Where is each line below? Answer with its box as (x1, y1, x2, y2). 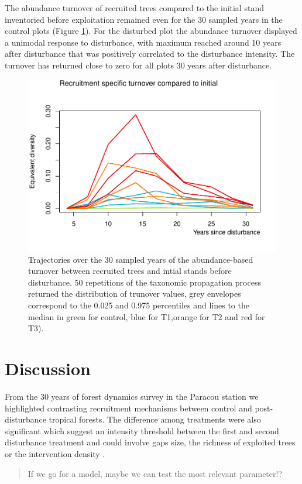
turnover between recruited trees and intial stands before (28, 265, 232, 277)
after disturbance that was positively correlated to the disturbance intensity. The (5, 47, 295, 60)
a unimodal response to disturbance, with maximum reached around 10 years (5, 36, 282, 48)
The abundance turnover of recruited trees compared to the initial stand (5, 2, 264, 13)
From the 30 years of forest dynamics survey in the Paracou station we (5, 390, 259, 402)
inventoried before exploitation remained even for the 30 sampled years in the (5, 13, 283, 25)
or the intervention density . (5, 447, 105, 459)
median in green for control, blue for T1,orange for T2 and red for (28, 310, 265, 322)
